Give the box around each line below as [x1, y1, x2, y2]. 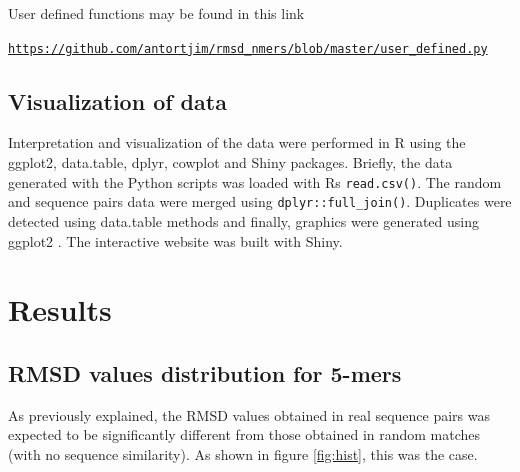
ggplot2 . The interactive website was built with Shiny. [8, 230, 343, 251]
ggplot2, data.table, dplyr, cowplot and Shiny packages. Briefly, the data [8, 152, 453, 173]
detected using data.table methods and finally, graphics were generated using [8, 210, 480, 231]
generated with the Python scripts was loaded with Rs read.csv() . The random [8, 171, 502, 192]
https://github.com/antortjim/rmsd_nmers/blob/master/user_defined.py [8, 41, 488, 56]
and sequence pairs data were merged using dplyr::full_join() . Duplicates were [8, 191, 512, 212]
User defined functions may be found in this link [8, 3, 305, 23]
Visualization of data [8, 85, 227, 116]
